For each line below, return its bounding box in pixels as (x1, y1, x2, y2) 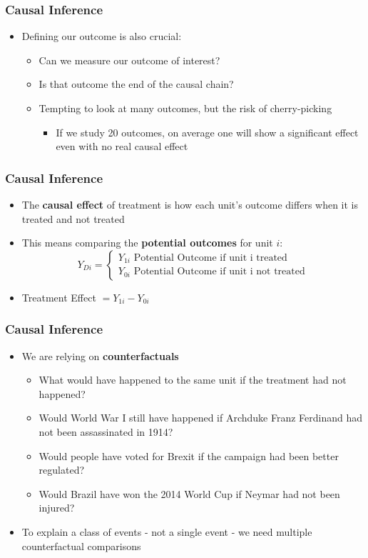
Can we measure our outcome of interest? (39, 52, 220, 67)
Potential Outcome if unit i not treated (133, 266, 305, 277)
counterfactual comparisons (21, 538, 141, 553)
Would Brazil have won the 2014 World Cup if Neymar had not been (39, 486, 340, 501)
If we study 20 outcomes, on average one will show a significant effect (56, 124, 359, 139)
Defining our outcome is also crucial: (21, 29, 182, 44)
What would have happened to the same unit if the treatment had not (39, 372, 347, 387)
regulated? (39, 462, 85, 477)
